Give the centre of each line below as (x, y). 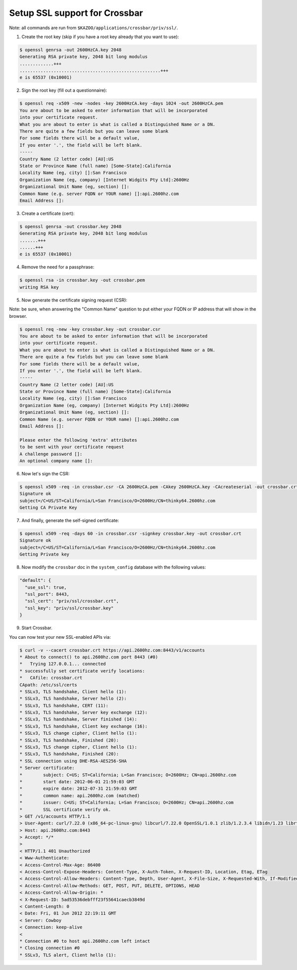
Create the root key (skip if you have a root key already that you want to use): (100, 37)
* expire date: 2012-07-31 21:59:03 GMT (78, 789)
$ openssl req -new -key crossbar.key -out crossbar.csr (90, 329)
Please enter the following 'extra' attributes (78, 440)
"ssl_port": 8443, (47, 594)
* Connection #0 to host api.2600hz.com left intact (85, 941)
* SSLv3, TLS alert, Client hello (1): (68, 955)
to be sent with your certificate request (72, 447)
